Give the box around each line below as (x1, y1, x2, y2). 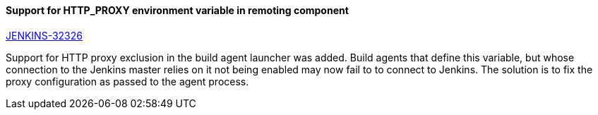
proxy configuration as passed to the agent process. (6, 75, 249, 87)
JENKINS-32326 (6, 29, 83, 42)
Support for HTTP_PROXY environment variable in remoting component (6, 4, 349, 16)
